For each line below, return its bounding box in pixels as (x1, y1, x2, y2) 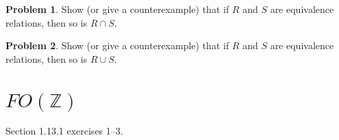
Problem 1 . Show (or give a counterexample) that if (5, 2, 229, 16)
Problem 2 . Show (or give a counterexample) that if (5, 38, 229, 53)
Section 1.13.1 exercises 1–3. (5, 124, 123, 138)
